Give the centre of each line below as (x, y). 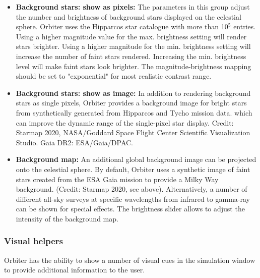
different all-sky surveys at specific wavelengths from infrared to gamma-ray (133, 199)
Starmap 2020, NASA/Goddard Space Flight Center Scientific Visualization (133, 132)
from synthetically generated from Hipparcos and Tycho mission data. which (134, 112)
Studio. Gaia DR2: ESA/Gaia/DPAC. (75, 142)
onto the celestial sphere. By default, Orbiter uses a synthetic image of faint (133, 169)
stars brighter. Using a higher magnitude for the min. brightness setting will (133, 46)
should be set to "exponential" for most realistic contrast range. (114, 76)
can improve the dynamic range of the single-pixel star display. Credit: (125, 122)
